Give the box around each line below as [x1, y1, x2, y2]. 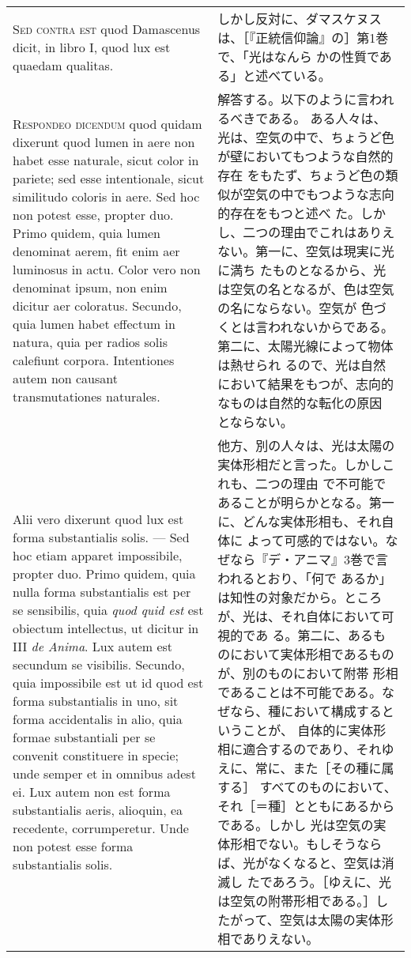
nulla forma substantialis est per [13, 583, 191, 601]
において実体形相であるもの [230, 645, 394, 663]
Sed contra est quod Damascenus [13, 19, 201, 38]
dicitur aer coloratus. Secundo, [13, 296, 182, 315]
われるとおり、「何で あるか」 [217, 569, 392, 587]
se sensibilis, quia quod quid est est [13, 601, 204, 619]
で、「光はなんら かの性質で [217, 47, 379, 66]
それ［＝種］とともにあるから [217, 797, 395, 815]
